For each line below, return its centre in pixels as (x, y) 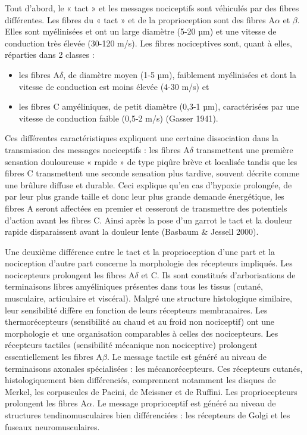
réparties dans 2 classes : (50, 55)
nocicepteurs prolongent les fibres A (70, 274)
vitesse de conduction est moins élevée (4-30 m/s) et (114, 86)
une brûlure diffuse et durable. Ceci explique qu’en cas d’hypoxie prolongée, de (148, 184)
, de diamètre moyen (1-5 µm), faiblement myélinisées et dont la (180, 74)
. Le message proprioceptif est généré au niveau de (184, 403)
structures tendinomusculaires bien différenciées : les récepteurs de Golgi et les (148, 415)
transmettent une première (245, 149)
